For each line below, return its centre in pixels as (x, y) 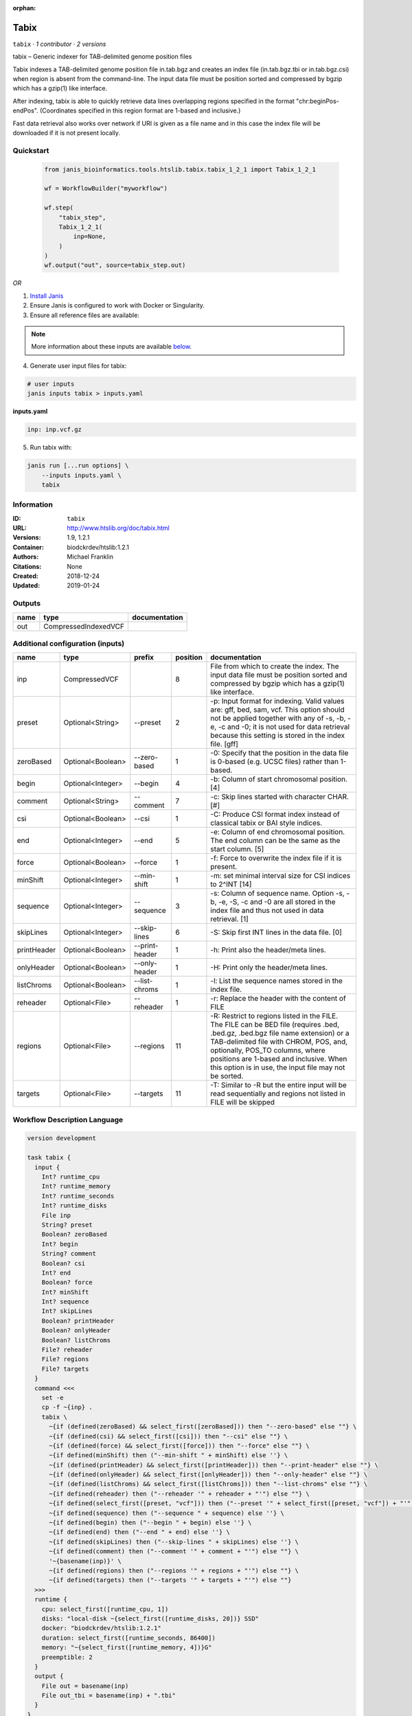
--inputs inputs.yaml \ (81, 475)
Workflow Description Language (68, 1120)
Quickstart (31, 150)
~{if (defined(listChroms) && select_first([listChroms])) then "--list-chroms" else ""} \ (208, 1484)
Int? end (56, 1273)
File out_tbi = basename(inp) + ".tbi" (109, 1696)
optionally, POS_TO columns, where (268, 1050)
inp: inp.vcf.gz (55, 430)
